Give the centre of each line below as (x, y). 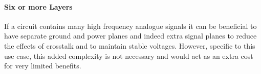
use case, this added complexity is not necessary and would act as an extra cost (129, 55)
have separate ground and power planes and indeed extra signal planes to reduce (130, 36)
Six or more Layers (38, 6)
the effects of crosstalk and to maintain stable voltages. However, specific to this (130, 45)
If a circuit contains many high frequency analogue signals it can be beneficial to (130, 26)
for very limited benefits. (43, 66)
